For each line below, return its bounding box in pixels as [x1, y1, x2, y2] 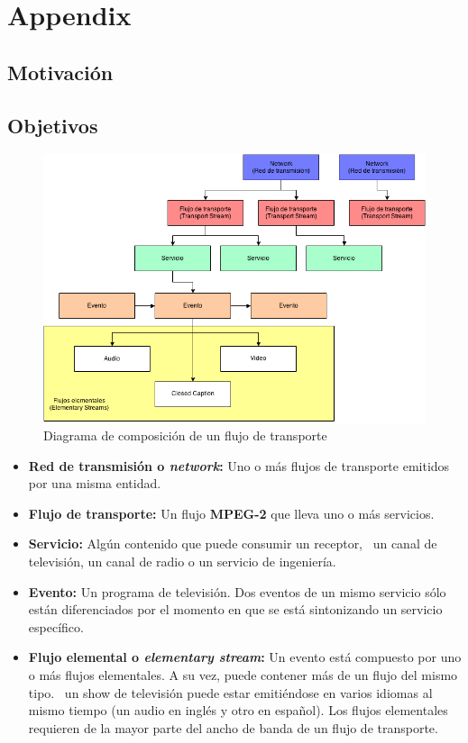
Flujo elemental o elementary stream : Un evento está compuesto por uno [28, 648, 462, 666]
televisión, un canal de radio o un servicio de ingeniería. [28, 552, 336, 571]
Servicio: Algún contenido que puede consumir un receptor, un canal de [28, 534, 437, 553]
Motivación [7, 58, 114, 86]
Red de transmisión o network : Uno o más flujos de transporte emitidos [28, 456, 450, 475]
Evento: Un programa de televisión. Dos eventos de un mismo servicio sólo [28, 582, 446, 601]
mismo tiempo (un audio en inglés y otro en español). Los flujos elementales [28, 701, 448, 720]
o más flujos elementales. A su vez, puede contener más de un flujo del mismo [28, 666, 458, 684]
